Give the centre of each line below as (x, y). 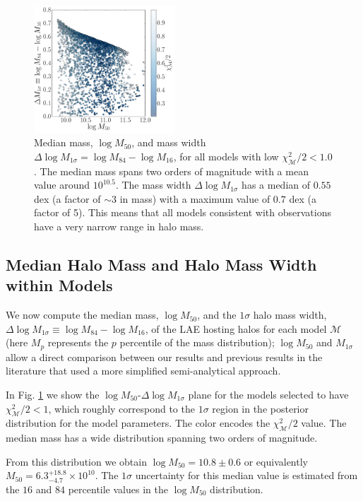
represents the (78, 342)
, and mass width (169, 142)
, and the (217, 315)
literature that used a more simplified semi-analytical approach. (143, 371)
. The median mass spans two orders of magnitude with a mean (171, 171)
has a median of (276, 185)
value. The (324, 423)
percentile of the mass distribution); (197, 342)
